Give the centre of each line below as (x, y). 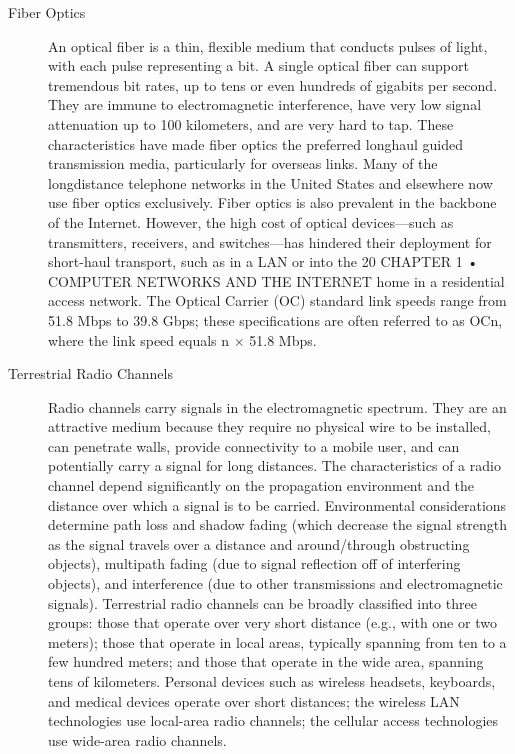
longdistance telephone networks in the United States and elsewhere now (270, 182)
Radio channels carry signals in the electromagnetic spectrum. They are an (277, 406)
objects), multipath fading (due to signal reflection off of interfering (254, 563)
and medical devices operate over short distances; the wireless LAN (254, 700)
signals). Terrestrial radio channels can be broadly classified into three (262, 602)
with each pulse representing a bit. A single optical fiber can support (258, 65)
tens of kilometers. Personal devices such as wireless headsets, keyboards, (272, 681)
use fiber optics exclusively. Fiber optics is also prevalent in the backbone (272, 202)
